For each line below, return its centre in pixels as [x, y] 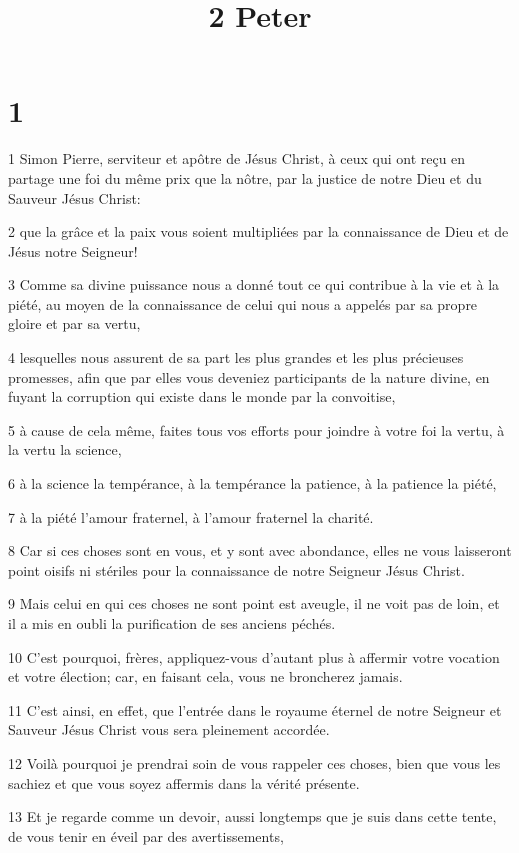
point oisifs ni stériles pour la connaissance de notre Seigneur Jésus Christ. [236, 569]
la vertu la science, [65, 449]
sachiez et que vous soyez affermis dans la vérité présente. [184, 782]
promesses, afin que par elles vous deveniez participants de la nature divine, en [249, 376]
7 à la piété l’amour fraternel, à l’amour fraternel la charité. [191, 516]
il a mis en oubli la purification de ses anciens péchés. [172, 623]
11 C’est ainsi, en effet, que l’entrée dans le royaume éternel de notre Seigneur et [255, 709]
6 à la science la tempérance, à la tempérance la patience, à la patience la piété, [252, 483]
